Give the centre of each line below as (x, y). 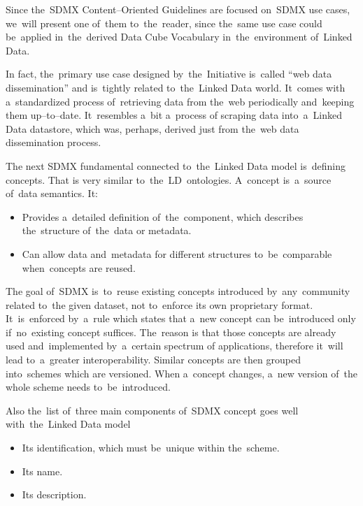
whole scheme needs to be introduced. (88, 387)
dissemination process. (54, 142)
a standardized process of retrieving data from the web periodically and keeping (180, 101)
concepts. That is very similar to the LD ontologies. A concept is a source (169, 179)
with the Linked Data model (68, 424)
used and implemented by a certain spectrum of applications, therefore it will (175, 346)
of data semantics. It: (52, 193)
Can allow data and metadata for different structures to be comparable (177, 253)
